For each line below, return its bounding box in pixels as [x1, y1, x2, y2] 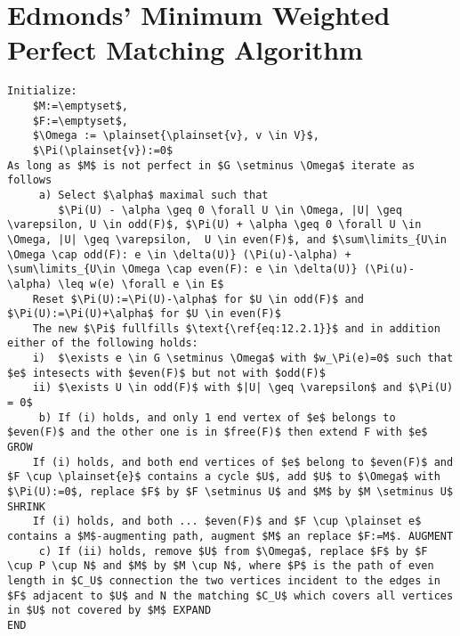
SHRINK [7, 500, 45, 513]
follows [7, 174, 52, 187]
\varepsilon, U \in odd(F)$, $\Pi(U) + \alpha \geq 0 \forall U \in [7, 218, 422, 232]
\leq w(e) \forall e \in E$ [58, 277, 224, 290]
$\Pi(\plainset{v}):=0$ [32, 143, 174, 157]
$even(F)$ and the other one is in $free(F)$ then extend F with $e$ [7, 426, 428, 439]
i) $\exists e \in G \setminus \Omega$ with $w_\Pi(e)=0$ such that [32, 352, 454, 365]
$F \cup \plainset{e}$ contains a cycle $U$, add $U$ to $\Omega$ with [7, 470, 440, 484]
